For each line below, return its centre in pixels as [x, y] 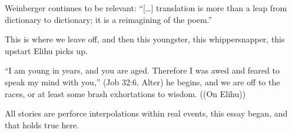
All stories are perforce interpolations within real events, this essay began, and [146, 113]
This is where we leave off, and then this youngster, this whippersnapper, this [145, 39]
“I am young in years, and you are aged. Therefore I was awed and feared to [142, 70]
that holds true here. [42, 124]
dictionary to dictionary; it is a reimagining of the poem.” [109, 19]
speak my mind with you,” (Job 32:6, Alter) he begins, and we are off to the [142, 82]
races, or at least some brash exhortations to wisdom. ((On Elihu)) [125, 93]
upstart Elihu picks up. [46, 50]
